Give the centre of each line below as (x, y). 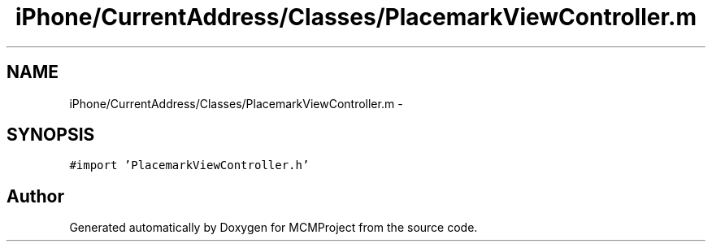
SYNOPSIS (51, 135)
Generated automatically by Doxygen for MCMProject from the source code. (274, 228)
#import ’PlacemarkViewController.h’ (189, 165)
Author (35, 196)
